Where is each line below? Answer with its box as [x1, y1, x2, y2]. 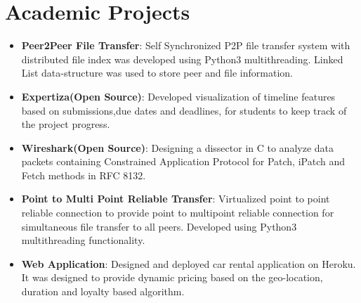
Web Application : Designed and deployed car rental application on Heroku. [21, 256, 356, 271]
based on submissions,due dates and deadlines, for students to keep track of [21, 103, 347, 117]
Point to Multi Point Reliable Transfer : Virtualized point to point [21, 191, 330, 206]
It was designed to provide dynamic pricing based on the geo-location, [21, 270, 323, 285]
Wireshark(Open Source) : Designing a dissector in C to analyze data [21, 140, 334, 155]
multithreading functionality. [21, 233, 145, 247]
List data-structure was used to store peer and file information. [21, 65, 293, 80]
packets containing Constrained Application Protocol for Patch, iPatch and [21, 154, 345, 169]
